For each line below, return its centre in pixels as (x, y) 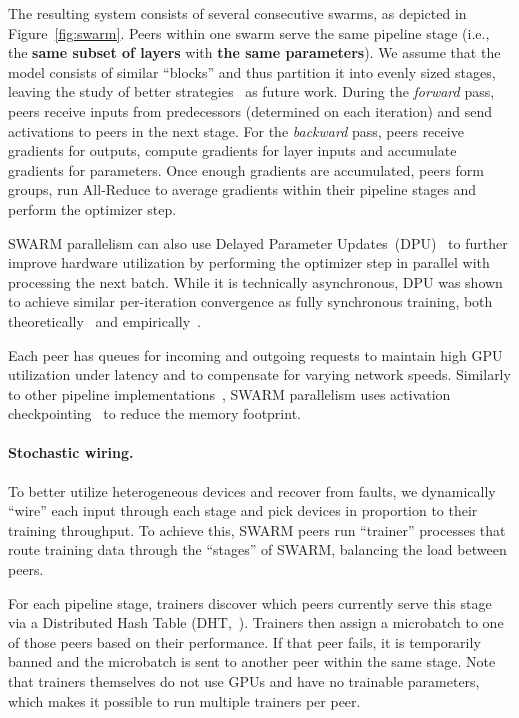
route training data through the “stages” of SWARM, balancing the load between (257, 549)
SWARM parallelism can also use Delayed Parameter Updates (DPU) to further (258, 242)
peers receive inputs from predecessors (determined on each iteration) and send (250, 110)
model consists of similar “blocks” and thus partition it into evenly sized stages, (252, 71)
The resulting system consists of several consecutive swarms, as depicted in (237, 13)
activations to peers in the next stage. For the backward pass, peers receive (236, 130)
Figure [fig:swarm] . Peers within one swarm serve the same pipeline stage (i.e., (249, 32)
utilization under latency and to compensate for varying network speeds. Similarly (259, 374)
